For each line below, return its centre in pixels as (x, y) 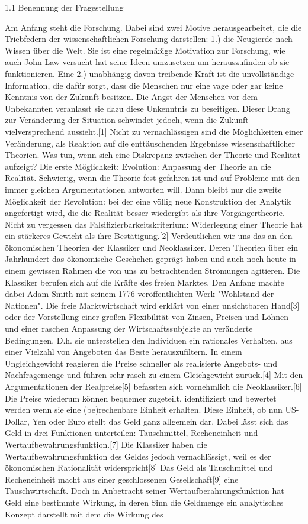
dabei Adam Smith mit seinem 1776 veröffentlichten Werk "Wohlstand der (139, 294)
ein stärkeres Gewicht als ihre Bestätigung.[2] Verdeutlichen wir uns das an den (149, 236)
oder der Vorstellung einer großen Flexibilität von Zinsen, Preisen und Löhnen (147, 317)
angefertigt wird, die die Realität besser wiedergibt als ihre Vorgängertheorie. (145, 213)
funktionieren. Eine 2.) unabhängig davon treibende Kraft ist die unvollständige (150, 73)
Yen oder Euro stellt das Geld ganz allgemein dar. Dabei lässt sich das (160, 421)
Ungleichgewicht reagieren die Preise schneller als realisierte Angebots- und (141, 363)
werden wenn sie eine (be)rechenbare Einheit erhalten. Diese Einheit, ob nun (144, 410)
